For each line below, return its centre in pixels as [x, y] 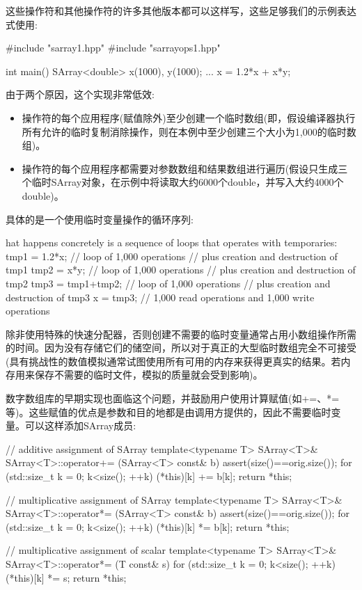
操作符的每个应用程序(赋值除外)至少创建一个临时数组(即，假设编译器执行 [189, 117]
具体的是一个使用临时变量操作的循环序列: [100, 219]
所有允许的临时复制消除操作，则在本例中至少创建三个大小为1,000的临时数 [189, 131]
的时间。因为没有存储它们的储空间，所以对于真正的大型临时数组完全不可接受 [181, 348]
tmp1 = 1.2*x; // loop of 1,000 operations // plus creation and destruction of [172, 256]
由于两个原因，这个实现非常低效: [80, 94]
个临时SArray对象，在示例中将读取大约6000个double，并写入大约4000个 [183, 182]
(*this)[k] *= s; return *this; [66, 577]
